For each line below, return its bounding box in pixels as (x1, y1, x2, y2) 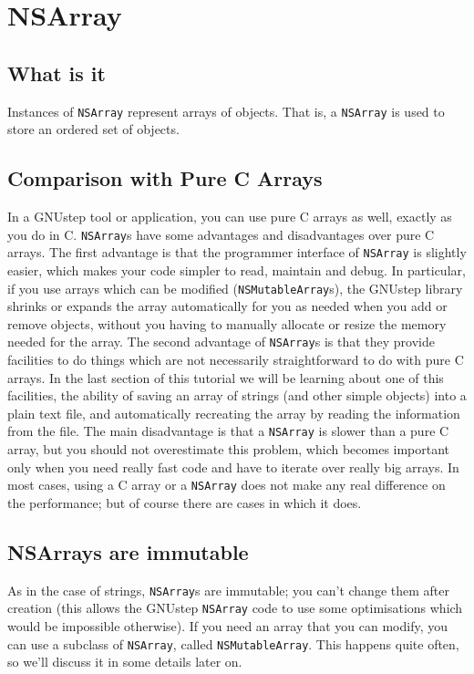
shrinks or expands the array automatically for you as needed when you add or (7, 296, 448, 316)
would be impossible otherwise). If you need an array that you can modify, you (7, 617, 448, 636)
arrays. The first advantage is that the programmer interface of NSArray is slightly (7, 243, 467, 262)
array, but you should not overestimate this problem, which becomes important (7, 440, 450, 459)
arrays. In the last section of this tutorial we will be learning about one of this (7, 368, 444, 387)
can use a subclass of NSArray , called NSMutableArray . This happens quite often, (7, 634, 459, 653)
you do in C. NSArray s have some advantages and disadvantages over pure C (7, 224, 435, 244)
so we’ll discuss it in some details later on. (7, 652, 242, 671)
